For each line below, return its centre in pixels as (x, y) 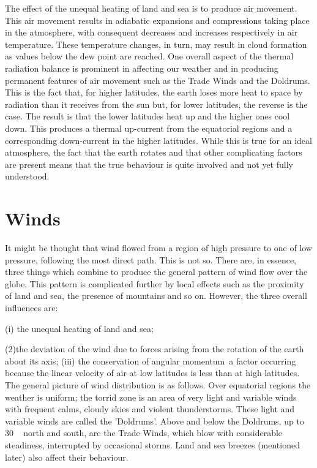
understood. (27, 176)
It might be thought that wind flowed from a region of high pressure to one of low (158, 248)
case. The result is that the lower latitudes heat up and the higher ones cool (147, 116)
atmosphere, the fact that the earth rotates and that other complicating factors (154, 152)
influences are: (32, 308)
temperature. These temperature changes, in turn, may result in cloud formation (156, 44)
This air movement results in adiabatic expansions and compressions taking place (157, 20)
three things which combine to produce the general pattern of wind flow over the (156, 272)
